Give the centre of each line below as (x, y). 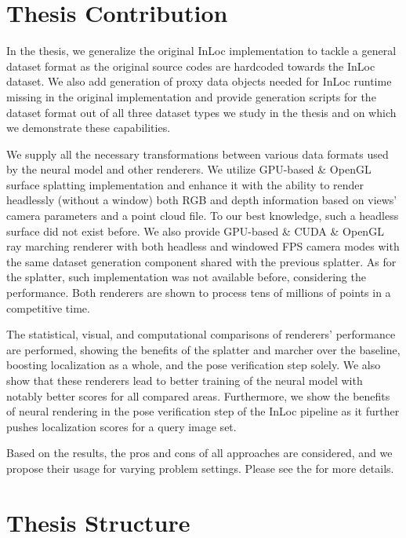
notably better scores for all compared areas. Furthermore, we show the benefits (198, 395)
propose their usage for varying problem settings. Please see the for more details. (200, 468)
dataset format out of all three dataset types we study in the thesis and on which (201, 112)
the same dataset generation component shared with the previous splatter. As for (201, 261)
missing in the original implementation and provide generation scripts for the (191, 96)
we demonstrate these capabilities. (89, 128)
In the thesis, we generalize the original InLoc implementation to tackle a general (201, 51)
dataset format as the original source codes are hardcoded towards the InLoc (191, 66)
